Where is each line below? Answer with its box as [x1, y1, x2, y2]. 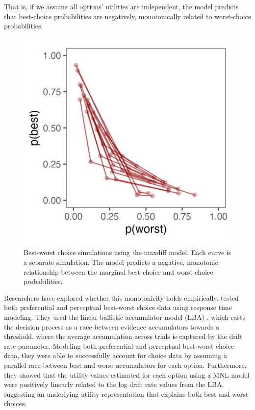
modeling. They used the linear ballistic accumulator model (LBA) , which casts [4, 311, 245, 322]
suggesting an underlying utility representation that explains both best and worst [4, 388, 249, 399]
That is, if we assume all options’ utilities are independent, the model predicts [4, 1, 239, 11]
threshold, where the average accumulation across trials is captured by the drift [4, 331, 243, 341]
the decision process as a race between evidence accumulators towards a [4, 321, 220, 332]
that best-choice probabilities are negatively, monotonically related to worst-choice [4, 11, 251, 21]
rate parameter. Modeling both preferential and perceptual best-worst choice [4, 340, 234, 351]
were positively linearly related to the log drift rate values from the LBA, [4, 379, 224, 389]
